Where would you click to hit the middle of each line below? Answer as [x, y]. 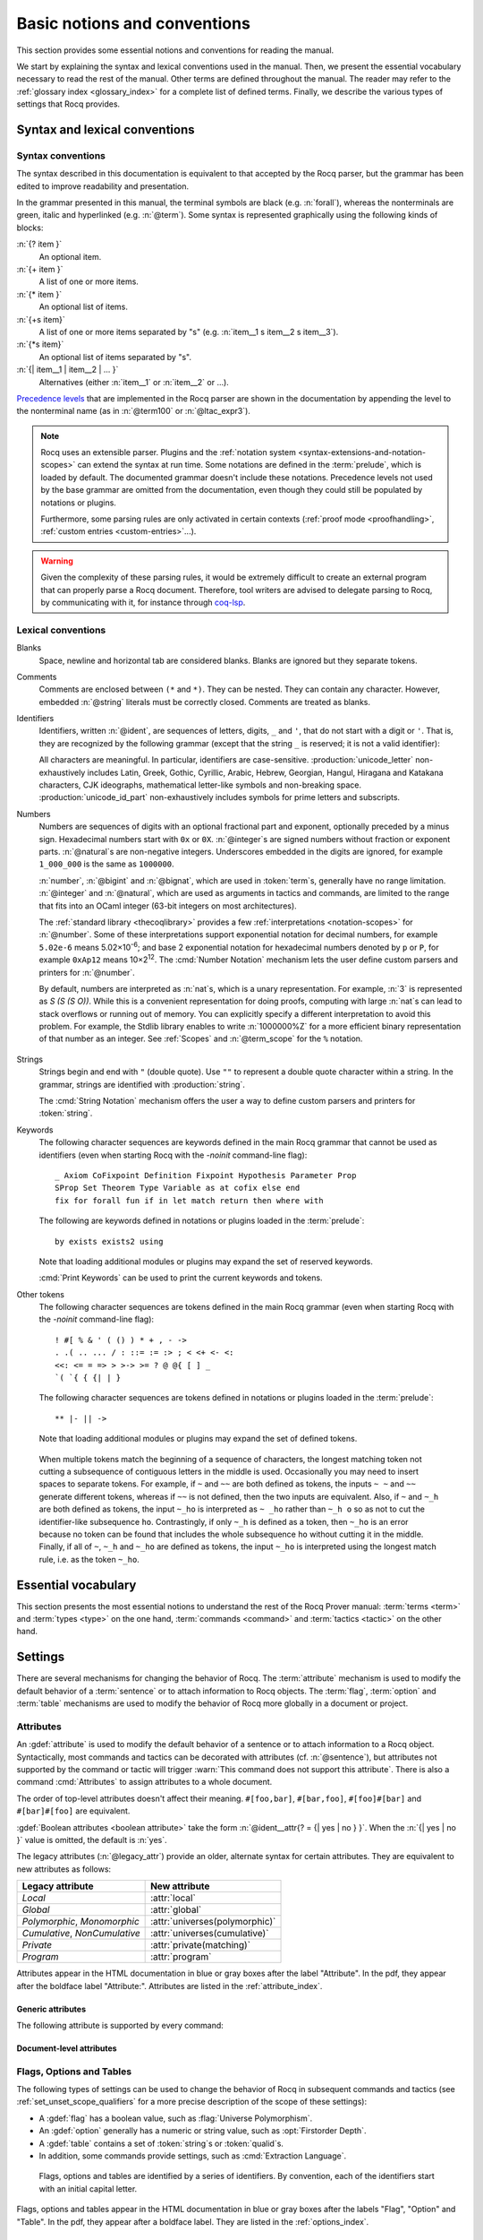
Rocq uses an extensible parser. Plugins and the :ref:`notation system [169, 452]
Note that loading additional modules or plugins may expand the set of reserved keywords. [206, 1261]
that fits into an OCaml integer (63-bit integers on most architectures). [168, 906]
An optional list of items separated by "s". [115, 357]
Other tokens [40, 1294]
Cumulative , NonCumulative [81, 1934]
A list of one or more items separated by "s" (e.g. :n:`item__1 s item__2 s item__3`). [189, 332]
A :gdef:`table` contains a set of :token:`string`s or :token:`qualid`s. [161, 2143]
